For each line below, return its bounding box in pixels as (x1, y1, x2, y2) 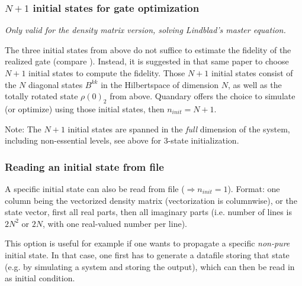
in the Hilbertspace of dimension (101, 78, 219, 90)
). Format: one (227, 182, 280, 194)
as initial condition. (5, 272, 75, 284)
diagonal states (28, 78, 83, 90)
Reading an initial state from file (5, 159, 164, 174)
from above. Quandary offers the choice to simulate (110, 90, 295, 102)
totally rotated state (5, 90, 78, 102)
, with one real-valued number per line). (43, 217, 187, 229)
